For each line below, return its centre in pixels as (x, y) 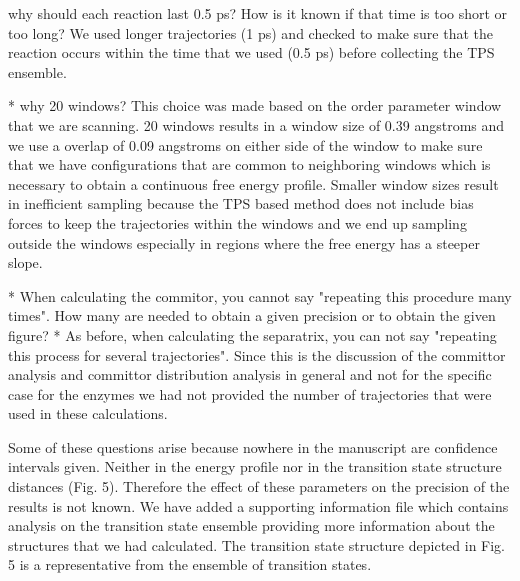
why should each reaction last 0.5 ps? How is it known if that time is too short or (258, 13)
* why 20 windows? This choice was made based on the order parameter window (255, 105)
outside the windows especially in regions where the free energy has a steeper (244, 242)
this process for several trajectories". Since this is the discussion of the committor (257, 354)
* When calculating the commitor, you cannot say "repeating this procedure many (260, 295)
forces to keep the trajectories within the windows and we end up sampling (237, 222)
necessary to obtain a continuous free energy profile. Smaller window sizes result (253, 183)
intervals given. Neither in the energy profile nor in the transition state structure (255, 466)
